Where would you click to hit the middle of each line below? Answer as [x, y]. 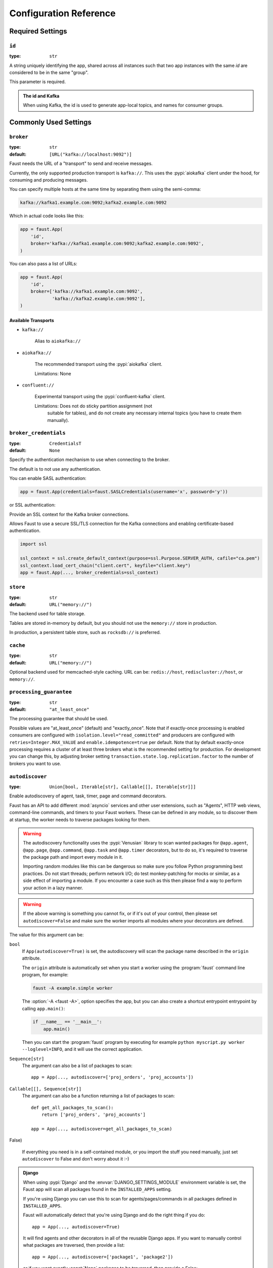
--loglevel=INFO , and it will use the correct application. [82, 1049]
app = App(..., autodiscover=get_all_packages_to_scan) [102, 1129]
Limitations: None [53, 373]
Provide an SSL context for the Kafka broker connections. [69, 514]
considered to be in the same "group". [49, 73]
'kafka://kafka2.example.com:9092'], [99, 298]
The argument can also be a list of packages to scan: [77, 1066]
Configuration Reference [62, 13]
